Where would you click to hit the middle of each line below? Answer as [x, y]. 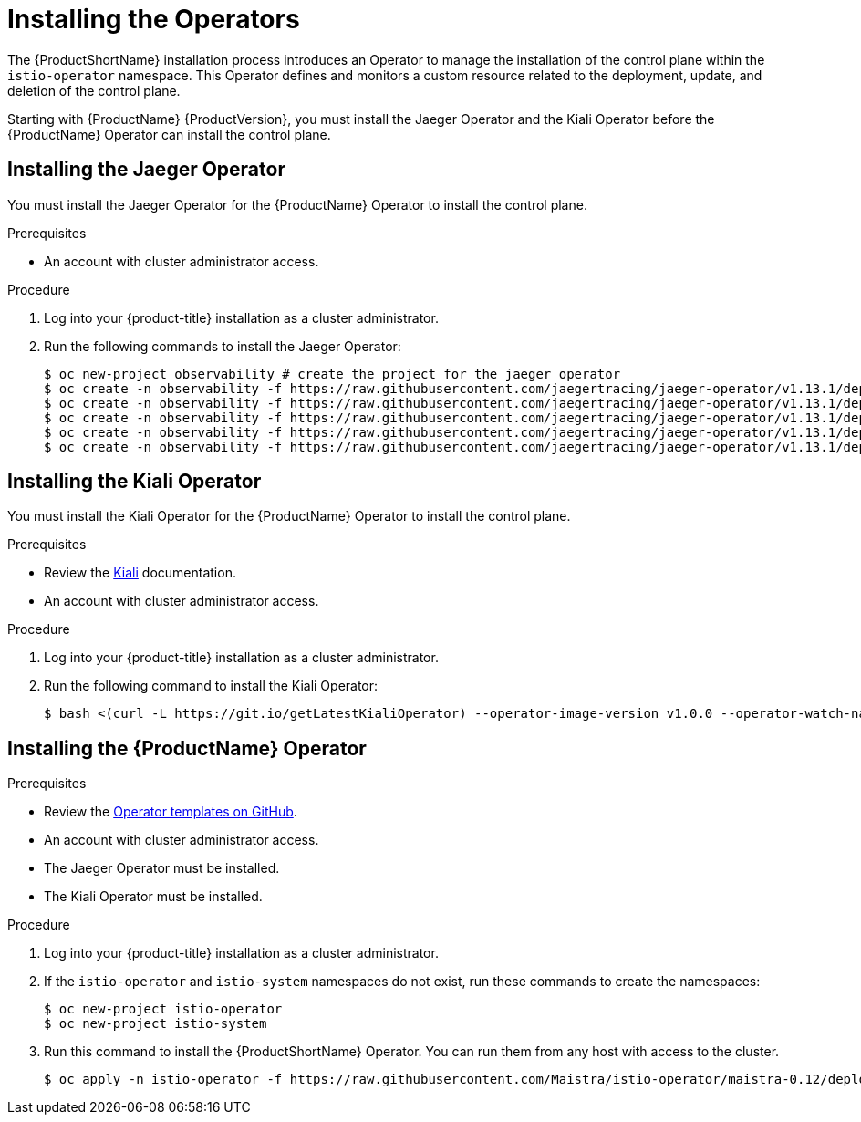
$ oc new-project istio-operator [163, 1009]
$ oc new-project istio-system [156, 1024]
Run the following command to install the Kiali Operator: [211, 686]
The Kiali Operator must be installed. [153, 897]
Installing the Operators [154, 19]
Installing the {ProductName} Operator [187, 748]
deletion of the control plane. [94, 90]
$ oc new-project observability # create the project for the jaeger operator [332, 374]
